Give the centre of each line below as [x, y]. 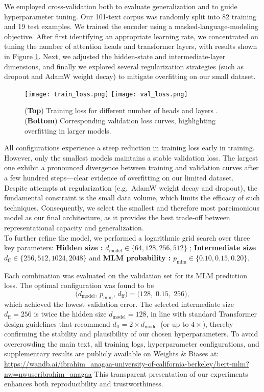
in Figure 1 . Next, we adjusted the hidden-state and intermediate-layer [115, 56]
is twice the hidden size [70, 314]
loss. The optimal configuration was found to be [79, 285]
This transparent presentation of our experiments [171, 373]
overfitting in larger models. [68, 130]
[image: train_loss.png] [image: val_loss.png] [106, 94]
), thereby [218, 323]
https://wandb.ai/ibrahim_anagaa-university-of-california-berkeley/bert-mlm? [127, 364]
